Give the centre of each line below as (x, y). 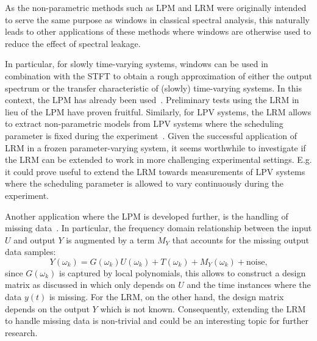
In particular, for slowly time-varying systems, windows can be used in (137, 64)
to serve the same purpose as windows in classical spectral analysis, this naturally (157, 19)
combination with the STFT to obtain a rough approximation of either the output (159, 75)
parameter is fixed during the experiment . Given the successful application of (151, 135)
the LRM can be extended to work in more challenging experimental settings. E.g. (158, 160)
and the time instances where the (249, 285)
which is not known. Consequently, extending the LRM (203, 308)
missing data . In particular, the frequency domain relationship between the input (158, 228)
